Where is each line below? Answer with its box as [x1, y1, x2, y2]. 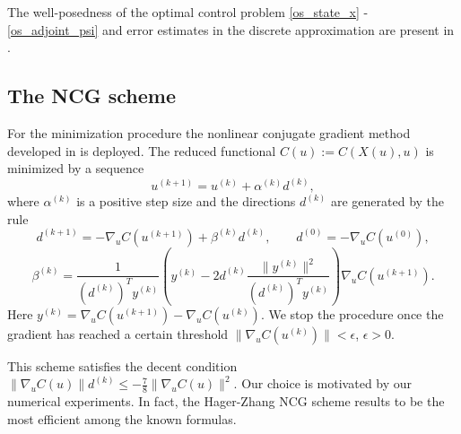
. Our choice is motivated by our [233, 374, 413, 393]
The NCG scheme [7, 82, 176, 109]
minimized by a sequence [7, 159, 144, 178]
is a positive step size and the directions [76, 192, 296, 211]
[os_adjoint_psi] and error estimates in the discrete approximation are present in [7, 20, 455, 39]
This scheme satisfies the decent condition [7, 356, 238, 375]
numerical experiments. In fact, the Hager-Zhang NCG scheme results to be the [7, 392, 445, 411]
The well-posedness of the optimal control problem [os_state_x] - [7, 3, 369, 21]
